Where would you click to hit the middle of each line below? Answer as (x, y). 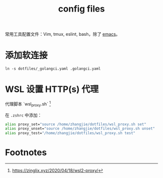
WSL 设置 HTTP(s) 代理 (52, 89)
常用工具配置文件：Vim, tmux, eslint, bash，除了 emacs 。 (63, 34)
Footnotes (26, 153)
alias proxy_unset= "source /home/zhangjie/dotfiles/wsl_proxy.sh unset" (80, 129)
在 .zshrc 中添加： (24, 115)
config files (81, 9)
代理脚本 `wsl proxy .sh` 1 (28, 104)
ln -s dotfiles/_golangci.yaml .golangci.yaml (53, 69)
